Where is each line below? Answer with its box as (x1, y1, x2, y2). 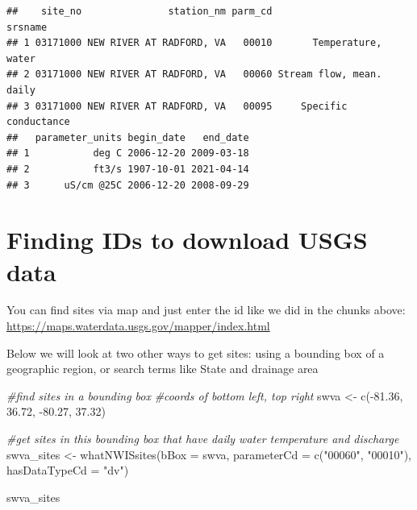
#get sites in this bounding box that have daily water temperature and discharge (6, 430, 399, 446)
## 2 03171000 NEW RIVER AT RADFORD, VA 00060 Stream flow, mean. (6, 68, 382, 81)
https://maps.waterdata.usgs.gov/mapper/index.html (6, 317, 270, 334)
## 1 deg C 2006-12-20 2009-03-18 (6, 147, 249, 160)
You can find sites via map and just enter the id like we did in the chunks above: (6, 301, 406, 318)
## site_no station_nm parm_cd (6, 6, 273, 17)
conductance (6, 116, 70, 128)
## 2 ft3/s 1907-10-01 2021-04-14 (6, 163, 249, 175)
